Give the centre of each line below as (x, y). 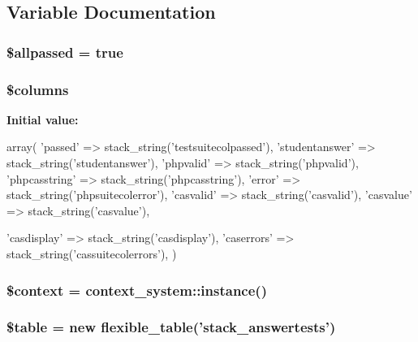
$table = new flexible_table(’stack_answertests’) (171, 327)
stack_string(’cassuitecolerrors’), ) (92, 253)
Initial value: (43, 119)
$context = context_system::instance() (137, 290)
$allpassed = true (65, 52)
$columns (38, 89)
